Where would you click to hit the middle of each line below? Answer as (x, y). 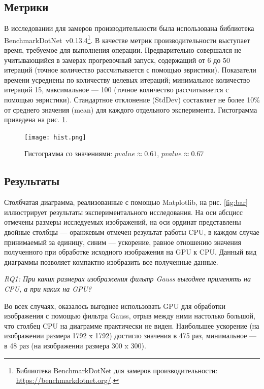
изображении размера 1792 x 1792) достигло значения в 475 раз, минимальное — (130, 335)
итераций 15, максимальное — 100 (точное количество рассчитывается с (117, 90)
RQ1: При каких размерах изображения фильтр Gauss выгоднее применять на (127, 279)
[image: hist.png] (55, 137)
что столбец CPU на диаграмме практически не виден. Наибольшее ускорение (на (132, 325)
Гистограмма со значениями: (69, 153)
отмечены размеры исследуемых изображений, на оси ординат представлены (123, 222)
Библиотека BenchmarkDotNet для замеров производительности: (117, 370)
